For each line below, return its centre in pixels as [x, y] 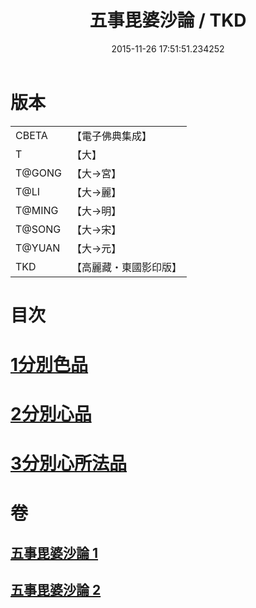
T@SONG [38, 229]
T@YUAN [38, 248]
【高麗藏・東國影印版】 [126, 267]
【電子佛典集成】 [111, 136]
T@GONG [38, 173]
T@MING [37, 210]
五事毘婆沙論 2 [56, 590]
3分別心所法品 [69, 463]
